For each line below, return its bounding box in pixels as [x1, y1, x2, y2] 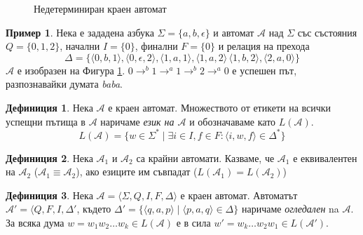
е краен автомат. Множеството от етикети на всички [108, 100, 331, 114]
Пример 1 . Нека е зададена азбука [6, 25, 154, 39]
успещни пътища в [6, 114, 85, 128]
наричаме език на [100, 114, 174, 128]
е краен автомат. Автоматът [180, 187, 298, 202]
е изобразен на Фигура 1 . [17, 62, 125, 77]
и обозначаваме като [189, 114, 276, 128]
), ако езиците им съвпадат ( [76, 164, 198, 179]
